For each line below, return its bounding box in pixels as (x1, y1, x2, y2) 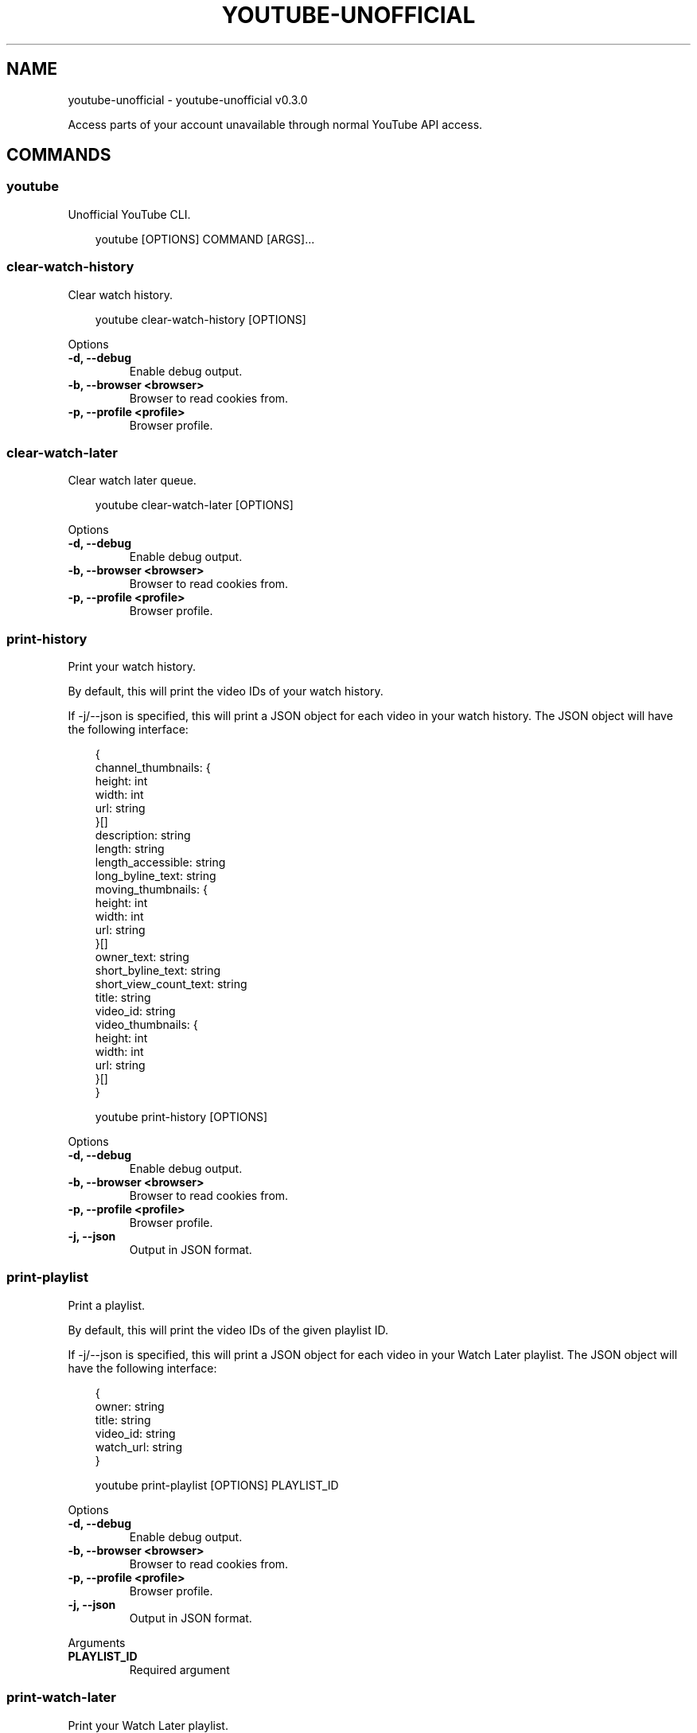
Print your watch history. (68, 660, 197, 674)
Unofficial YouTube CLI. (68, 207, 191, 221)
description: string (95, 828, 191, 843)
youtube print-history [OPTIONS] (95, 1110, 268, 1124)
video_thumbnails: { (95, 1018, 198, 1032)
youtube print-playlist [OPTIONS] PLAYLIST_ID (95, 1478, 339, 1492)
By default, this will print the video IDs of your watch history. (68, 684, 384, 699)
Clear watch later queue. (68, 473, 197, 488)
